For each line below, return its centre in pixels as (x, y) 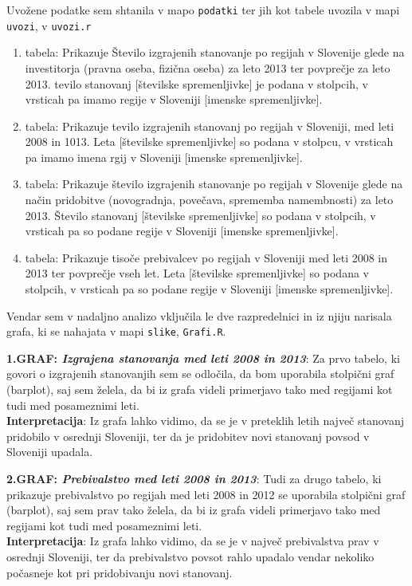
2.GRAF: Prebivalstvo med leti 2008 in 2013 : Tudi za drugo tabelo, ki (194, 479)
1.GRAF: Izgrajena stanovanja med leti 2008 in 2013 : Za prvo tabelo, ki (203, 358)
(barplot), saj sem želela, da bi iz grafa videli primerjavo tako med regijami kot (200, 389)
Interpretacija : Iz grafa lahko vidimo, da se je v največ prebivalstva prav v (193, 541)
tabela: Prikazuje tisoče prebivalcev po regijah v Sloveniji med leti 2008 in (206, 257)
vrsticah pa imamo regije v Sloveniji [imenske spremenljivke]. (174, 99)
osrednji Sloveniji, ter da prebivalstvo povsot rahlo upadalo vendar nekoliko (190, 557)
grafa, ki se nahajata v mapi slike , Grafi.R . (116, 331)
